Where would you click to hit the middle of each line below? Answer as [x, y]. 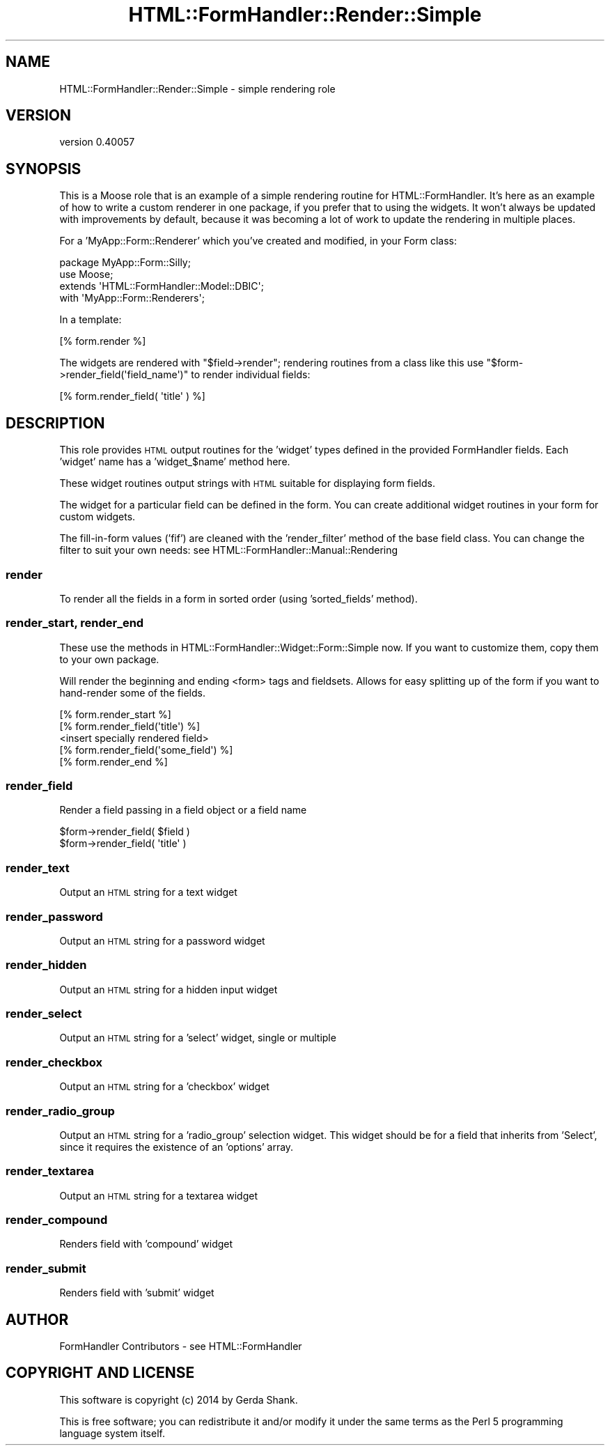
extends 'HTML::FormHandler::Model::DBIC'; [162, 286]
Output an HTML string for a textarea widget [158, 1195]
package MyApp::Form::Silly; [125, 263]
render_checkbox [54, 1062]
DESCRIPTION [55, 423]
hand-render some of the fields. [132, 692]
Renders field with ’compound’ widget [146, 1244]
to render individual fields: [251, 375]
